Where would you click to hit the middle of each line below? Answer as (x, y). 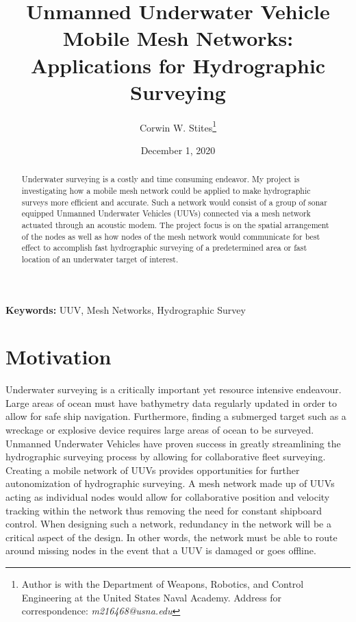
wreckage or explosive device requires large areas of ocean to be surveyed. (160, 430)
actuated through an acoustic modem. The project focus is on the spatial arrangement (175, 224)
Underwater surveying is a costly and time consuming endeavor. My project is (161, 179)
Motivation (59, 357)
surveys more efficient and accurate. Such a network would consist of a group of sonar (174, 202)
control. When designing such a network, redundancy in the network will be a (168, 524)
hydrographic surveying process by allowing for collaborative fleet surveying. (166, 457)
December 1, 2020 (178, 150)
